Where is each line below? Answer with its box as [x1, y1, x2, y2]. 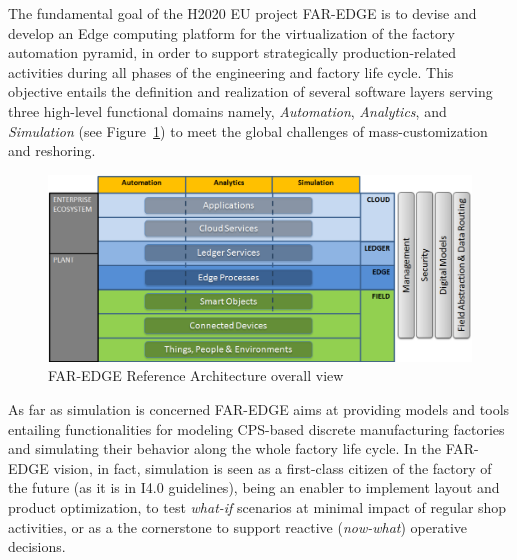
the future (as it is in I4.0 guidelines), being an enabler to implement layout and [8, 477, 500, 498]
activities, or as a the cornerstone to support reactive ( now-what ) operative [8, 516, 468, 537]
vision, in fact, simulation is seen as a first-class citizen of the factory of [53, 457, 492, 478]
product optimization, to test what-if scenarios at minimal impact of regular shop [8, 496, 507, 517]
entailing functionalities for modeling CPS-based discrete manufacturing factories [8, 418, 505, 439]
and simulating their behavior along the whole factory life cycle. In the [8, 438, 442, 459]
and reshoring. [8, 140, 96, 161]
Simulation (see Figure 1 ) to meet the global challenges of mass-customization [8, 120, 488, 141]
